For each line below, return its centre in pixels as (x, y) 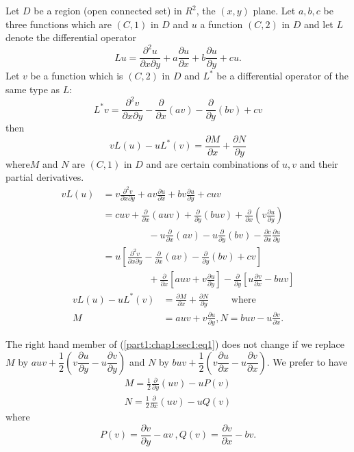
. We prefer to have (307, 361)
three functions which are (59, 24)
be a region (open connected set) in (108, 10)
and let (319, 24)
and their (319, 163)
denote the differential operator (71, 37)
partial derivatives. (45, 177)
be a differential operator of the (282, 76)
